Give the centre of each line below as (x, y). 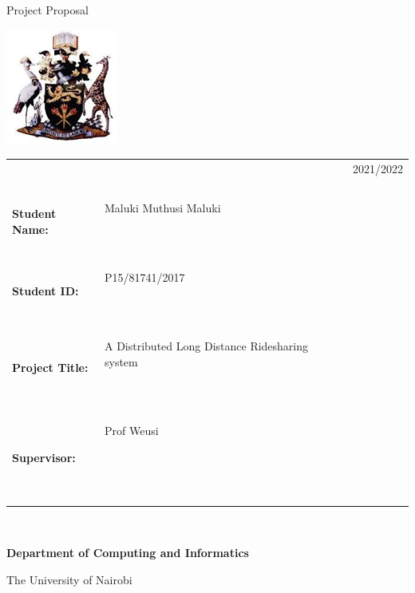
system (121, 361)
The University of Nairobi (69, 579)
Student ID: (45, 290)
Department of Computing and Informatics (128, 553)
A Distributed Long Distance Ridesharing (206, 346)
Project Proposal (47, 10)
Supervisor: (44, 457)
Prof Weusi (131, 431)
